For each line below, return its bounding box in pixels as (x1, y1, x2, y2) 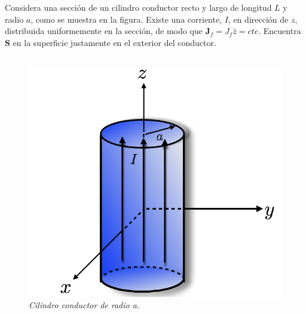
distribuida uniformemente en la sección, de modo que (5, 24, 203, 37)
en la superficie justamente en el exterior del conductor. (13, 36, 216, 48)
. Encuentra (258, 24, 301, 37)
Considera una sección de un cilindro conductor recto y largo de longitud (5, 1, 272, 13)
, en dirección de (228, 13, 289, 25)
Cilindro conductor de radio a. (29, 299, 140, 311)
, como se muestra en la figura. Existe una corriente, (30, 13, 222, 25)
